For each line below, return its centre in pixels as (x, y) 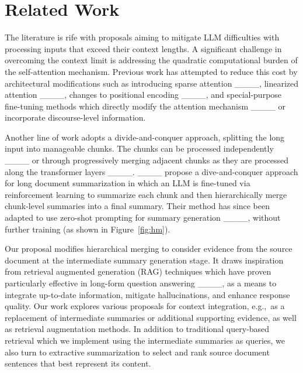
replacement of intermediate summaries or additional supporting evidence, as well (151, 317)
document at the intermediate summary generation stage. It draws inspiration (144, 260)
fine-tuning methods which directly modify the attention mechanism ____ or (145, 106)
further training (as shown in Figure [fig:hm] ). (88, 229)
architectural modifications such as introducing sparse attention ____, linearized (152, 83)
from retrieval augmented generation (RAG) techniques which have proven (138, 271)
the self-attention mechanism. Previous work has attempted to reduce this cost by (151, 71)
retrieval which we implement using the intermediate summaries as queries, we (145, 340)
